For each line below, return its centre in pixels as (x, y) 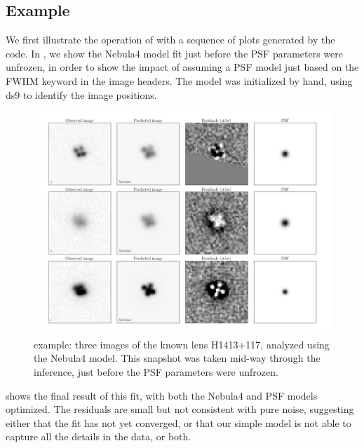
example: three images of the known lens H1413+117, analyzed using (182, 344)
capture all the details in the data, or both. (99, 436)
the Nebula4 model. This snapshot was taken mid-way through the (177, 358)
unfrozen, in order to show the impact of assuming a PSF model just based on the (182, 67)
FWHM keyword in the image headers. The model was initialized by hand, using (179, 80)
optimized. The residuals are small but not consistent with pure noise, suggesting (180, 409)
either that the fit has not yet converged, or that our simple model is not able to (178, 422)
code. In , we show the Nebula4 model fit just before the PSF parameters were (175, 53)
